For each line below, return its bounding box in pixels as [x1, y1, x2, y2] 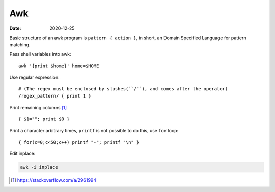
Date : [9, 25, 21, 31]
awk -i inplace [20, 164, 58, 170]
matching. [9, 42, 31, 48]
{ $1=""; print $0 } [18, 116, 70, 122]
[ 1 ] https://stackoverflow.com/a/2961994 [11, 177, 97, 183]
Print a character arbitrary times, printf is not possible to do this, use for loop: [9, 127, 179, 134]
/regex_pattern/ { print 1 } [18, 93, 91, 99]
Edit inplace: [9, 150, 36, 157]
